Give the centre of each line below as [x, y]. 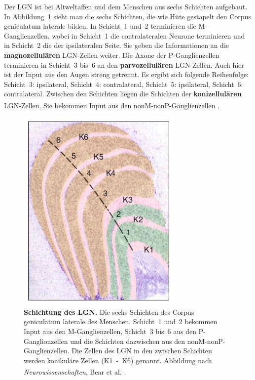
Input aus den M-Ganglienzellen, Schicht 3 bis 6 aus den [110, 331]
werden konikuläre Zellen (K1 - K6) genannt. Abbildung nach [118, 360]
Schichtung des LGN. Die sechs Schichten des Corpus [109, 312]
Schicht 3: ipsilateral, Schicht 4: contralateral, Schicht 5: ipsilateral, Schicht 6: [124, 84]
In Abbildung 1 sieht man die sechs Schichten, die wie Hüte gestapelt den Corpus [127, 16]
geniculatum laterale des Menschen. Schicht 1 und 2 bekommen [121, 321]
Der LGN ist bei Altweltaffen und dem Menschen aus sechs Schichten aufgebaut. [126, 6]
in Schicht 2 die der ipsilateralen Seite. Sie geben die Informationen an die [116, 45]
